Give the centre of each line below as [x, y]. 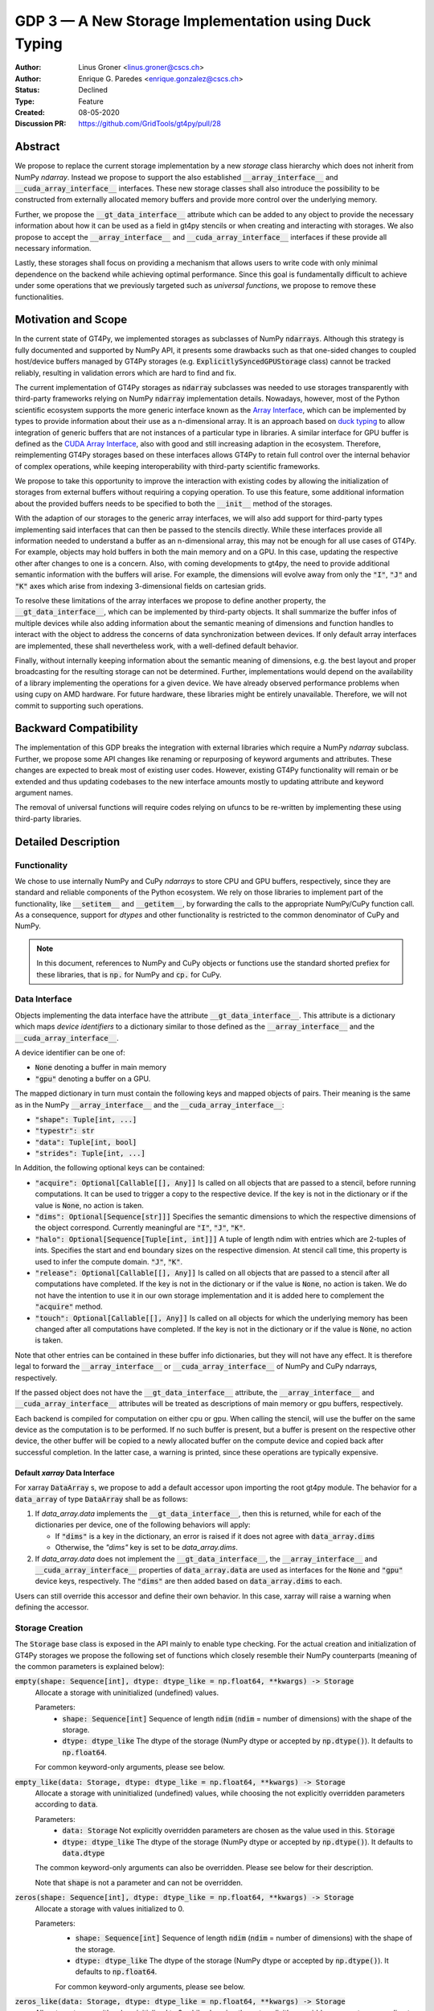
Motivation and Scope [71, 320]
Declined [93, 90]
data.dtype [84, 1853]
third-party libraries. [48, 818]
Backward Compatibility [76, 728]
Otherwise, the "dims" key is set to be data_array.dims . [147, 1548]
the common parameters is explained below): [90, 1667]
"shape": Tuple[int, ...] [86, 1119]
